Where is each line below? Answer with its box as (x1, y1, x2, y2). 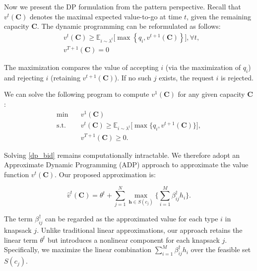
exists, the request (159, 72, 214, 82)
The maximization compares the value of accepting (4, 62, 159, 72)
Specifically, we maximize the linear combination (4, 244, 152, 255)
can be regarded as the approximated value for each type (45, 213, 218, 224)
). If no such (114, 72, 152, 82)
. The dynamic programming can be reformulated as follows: (37, 21, 221, 31)
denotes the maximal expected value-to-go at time (29, 11, 182, 21)
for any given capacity (178, 89, 245, 99)
